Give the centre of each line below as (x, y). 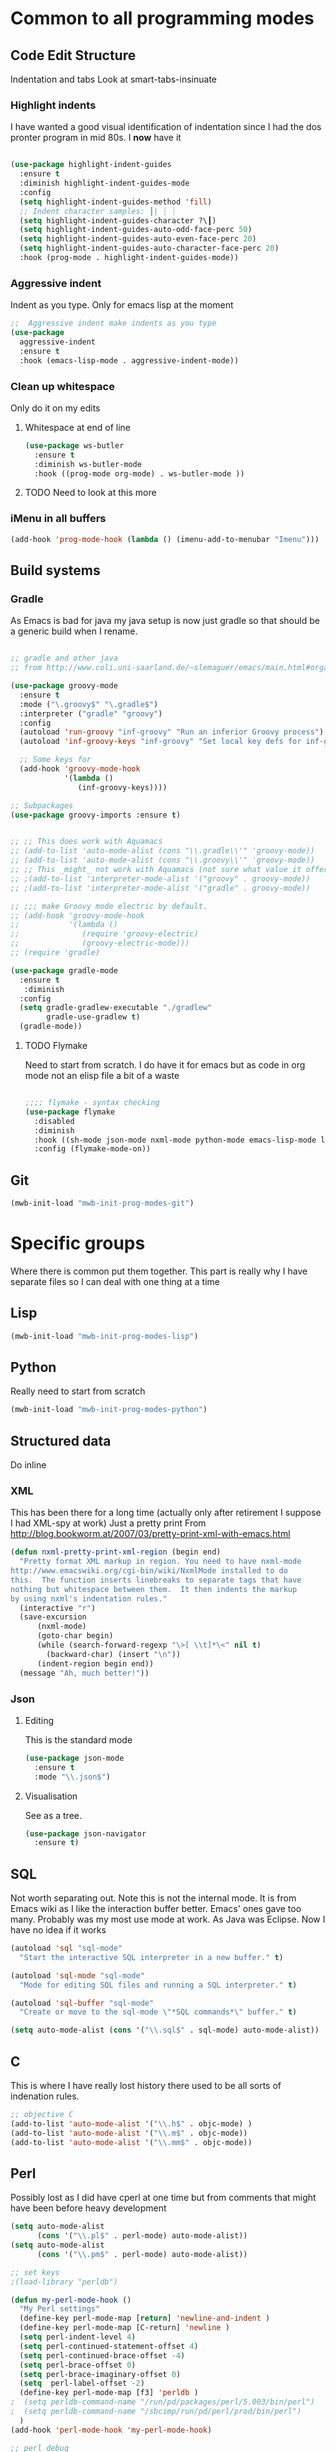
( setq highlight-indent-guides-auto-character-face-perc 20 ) (149, 248)
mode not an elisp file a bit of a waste (102, 1075)
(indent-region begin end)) (95, 1663)
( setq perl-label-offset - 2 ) (82, 2383)
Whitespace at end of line (77, 427)
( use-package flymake (69, 1112)
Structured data (61, 1440)
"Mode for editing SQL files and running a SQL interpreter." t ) (158, 1985)
